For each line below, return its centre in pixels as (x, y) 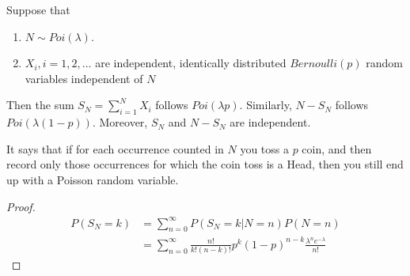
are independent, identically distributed (191, 63)
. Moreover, (120, 122)
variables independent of (84, 78)
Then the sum (40, 105)
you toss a (264, 148)
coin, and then (337, 148)
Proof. (21, 206)
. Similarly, (266, 105)
